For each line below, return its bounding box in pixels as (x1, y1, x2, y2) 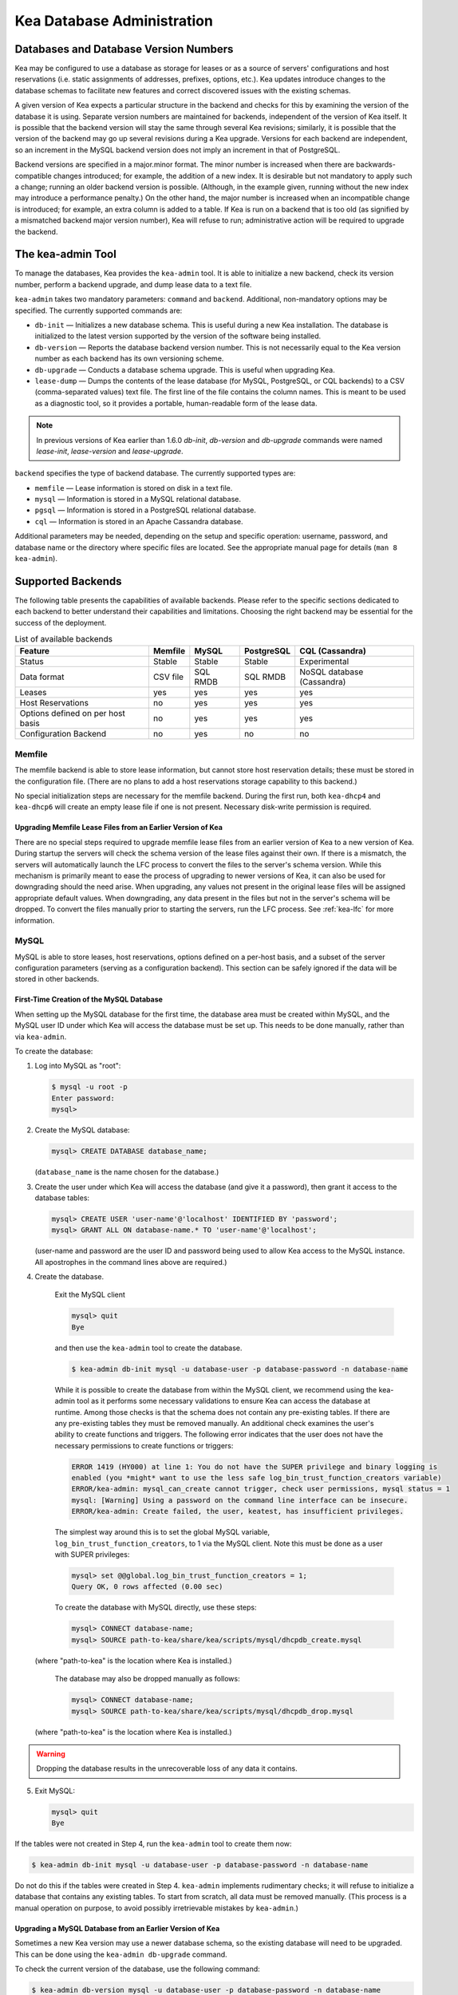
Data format (19, 671, 65, 682)
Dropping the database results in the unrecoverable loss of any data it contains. (36, 1764, 298, 1773)
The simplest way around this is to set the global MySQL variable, (54, 1527, 270, 1537)
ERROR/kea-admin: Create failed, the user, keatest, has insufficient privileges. (71, 1507, 405, 1516)
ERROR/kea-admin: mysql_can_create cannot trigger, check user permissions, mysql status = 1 (71, 1484, 451, 1494)
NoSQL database (299, 666, 364, 678)
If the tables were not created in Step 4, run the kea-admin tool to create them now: (14, 1839, 292, 1849)
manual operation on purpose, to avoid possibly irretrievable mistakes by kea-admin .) (14, 1903, 299, 1913)
